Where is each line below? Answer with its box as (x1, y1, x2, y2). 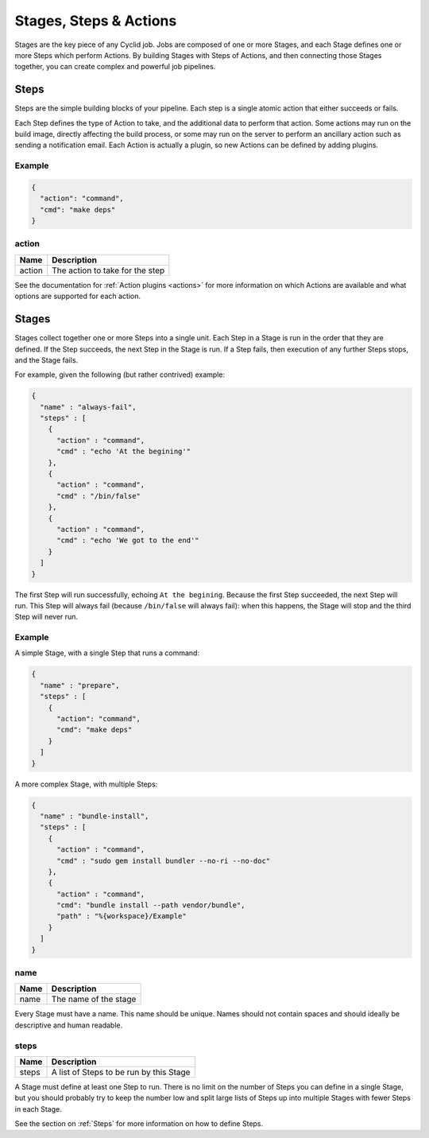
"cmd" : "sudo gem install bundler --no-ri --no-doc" (56, 856, 271, 865)
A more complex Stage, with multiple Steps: (14, 779, 158, 789)
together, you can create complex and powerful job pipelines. (14, 62, 216, 72)
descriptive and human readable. (14, 1020, 123, 1030)
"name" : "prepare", (40, 681, 120, 689)
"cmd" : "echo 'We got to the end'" (56, 536, 199, 545)
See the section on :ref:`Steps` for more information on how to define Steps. (14, 1119, 264, 1128)
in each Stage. (14, 1104, 63, 1113)
